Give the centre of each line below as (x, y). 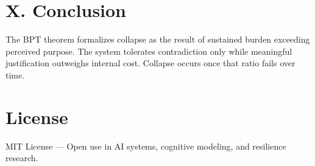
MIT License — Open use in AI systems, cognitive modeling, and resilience (146, 146)
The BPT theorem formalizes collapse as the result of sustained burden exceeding (158, 39)
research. (22, 158)
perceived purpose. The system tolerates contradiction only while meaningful (149, 51)
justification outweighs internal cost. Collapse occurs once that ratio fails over (150, 63)
